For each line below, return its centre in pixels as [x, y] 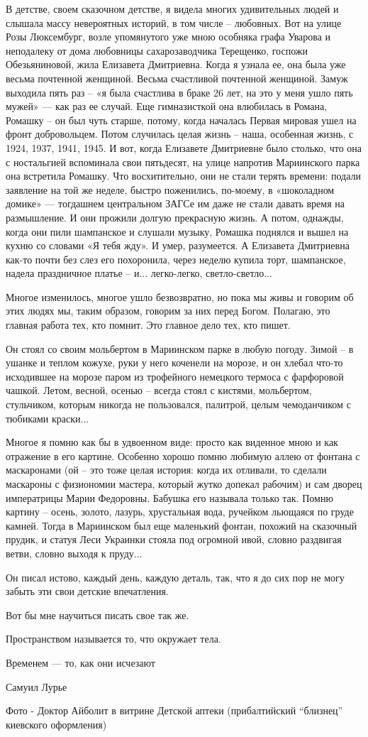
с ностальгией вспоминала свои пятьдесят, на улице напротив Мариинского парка [183, 162]
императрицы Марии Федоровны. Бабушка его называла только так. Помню [169, 497]
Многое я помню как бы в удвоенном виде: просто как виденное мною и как [172, 442]
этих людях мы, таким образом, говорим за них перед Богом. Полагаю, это [168, 311]
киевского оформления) [56, 724]
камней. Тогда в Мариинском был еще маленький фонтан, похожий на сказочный [182, 525]
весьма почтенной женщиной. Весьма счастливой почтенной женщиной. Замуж [177, 78]
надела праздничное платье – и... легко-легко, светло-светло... [139, 273]
